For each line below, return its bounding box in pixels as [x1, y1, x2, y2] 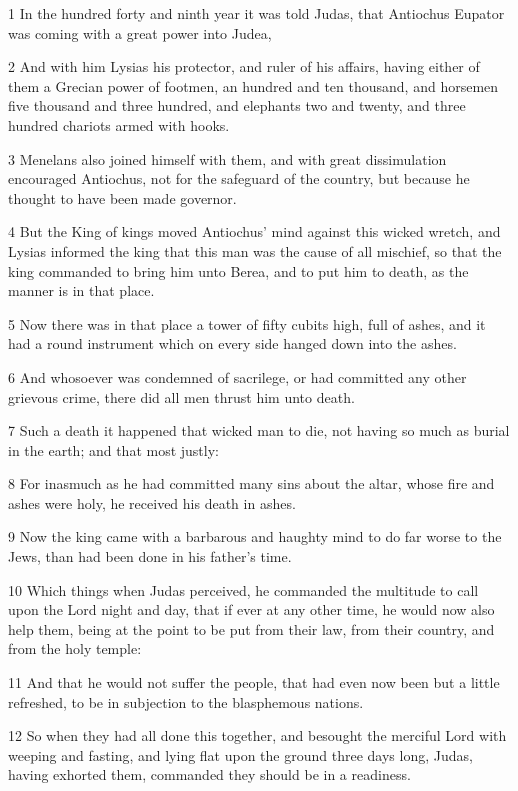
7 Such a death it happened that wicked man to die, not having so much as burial [8, 420, 510, 441]
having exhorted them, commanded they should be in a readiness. [8, 764, 411, 785]
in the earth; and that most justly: [8, 439, 219, 460]
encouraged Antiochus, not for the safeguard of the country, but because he [8, 168, 470, 189]
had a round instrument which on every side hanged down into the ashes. [8, 333, 457, 354]
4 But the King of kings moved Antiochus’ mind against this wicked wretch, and [8, 221, 501, 242]
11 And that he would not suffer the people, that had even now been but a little [8, 672, 500, 693]
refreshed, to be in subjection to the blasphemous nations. [8, 691, 364, 712]
